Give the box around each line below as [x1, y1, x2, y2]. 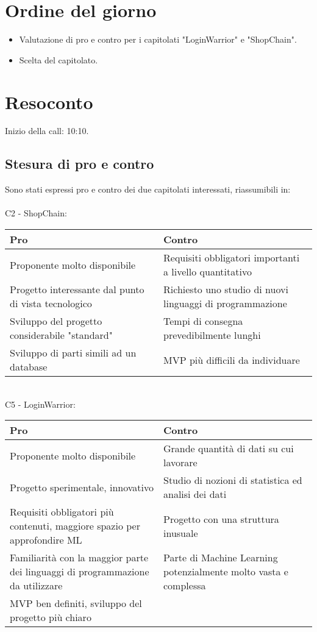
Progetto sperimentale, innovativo [10, 480, 154, 494]
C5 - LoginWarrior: [5, 397, 76, 410]
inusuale [163, 525, 198, 540]
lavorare [163, 455, 198, 470]
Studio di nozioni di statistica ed [163, 473, 302, 488]
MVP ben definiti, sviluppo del [10, 596, 142, 611]
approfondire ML [10, 533, 82, 547]
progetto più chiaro [10, 610, 91, 625]
